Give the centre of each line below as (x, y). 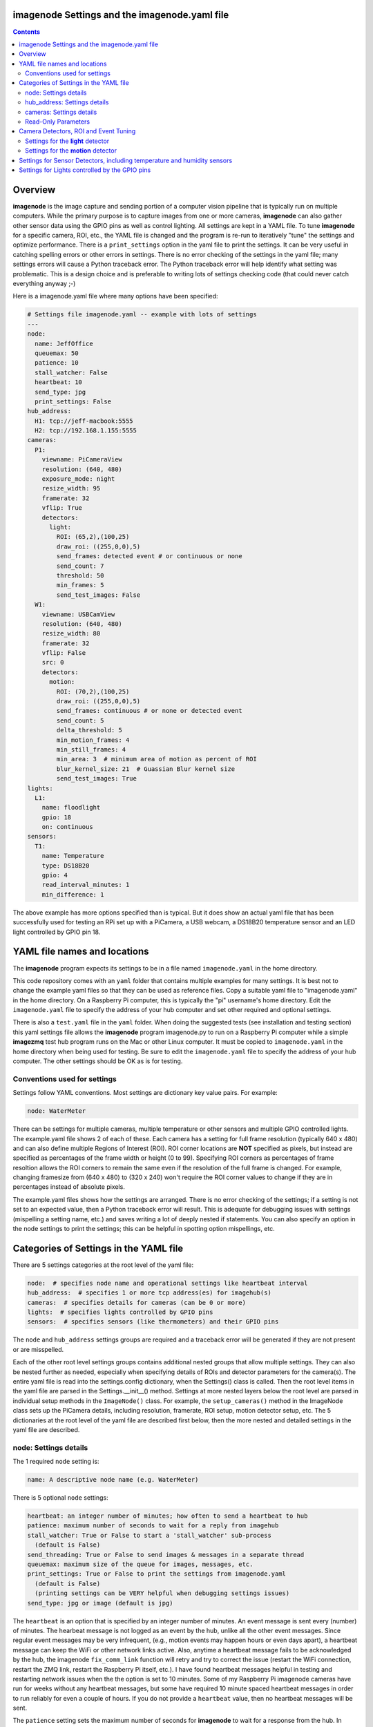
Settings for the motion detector (71, 151)
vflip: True (62, 508)
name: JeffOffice (64, 343)
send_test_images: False (98, 595)
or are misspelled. (38, 1349)
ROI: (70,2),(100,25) (93, 691)
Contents (27, 32)
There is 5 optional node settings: (60, 1498)
